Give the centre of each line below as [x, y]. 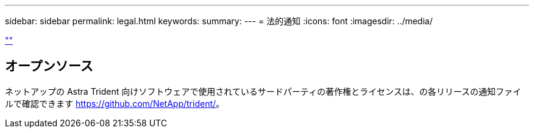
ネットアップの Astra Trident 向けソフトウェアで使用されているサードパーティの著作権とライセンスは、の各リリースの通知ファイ [263, 91]
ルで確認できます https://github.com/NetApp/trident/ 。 [115, 103]
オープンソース [49, 66]
